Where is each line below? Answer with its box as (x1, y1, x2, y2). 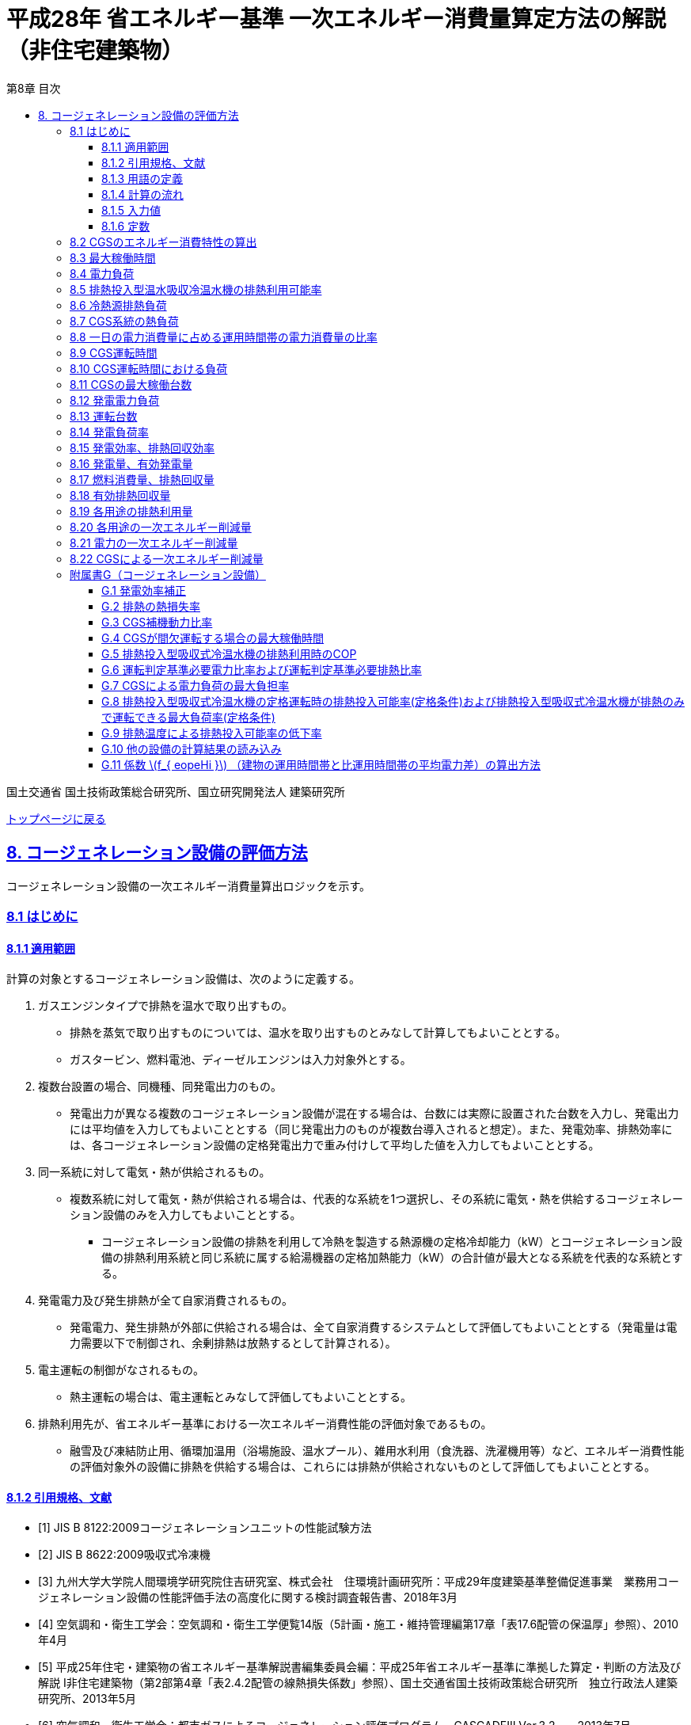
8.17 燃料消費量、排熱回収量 (70, 472, 215, 486)
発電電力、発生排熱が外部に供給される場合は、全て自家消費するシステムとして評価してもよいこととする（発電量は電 (70, 1320, 678, 1335)
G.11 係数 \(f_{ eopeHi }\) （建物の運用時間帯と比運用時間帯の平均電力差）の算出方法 (101, 757, 541, 771)
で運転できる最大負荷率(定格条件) (101, 710, 275, 724)
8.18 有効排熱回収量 (70, 488, 171, 502)
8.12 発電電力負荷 (70, 393, 160, 407)
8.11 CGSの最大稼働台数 (70, 377, 192, 391)
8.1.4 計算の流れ (101, 187, 184, 201)
